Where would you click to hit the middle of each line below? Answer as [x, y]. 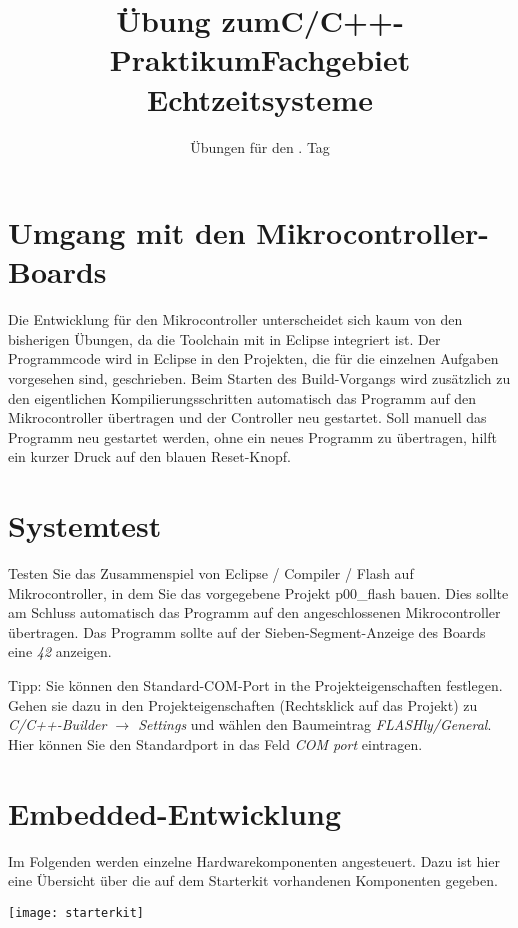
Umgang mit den [127, 232]
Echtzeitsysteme [260, 98]
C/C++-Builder [57, 724]
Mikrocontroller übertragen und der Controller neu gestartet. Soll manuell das [247, 417]
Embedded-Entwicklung [175, 812]
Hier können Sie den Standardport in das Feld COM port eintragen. [215, 743]
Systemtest [85, 525]
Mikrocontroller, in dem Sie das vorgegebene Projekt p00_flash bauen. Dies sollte [258, 592]
